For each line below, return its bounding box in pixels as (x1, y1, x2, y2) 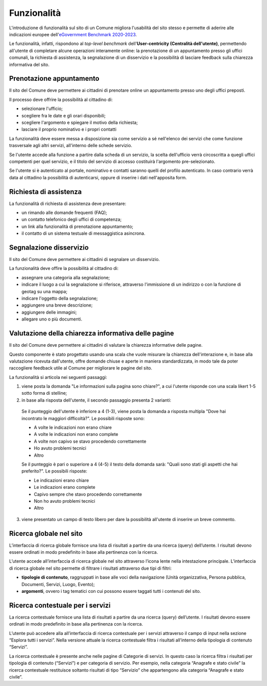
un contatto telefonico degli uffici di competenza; (21, 216, 122, 222)
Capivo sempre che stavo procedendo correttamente (34, 491, 142, 497)
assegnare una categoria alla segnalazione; (21, 274, 110, 280)
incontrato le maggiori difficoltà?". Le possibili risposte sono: (21, 415, 145, 421)
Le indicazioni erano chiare (34, 477, 89, 483)
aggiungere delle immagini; (21, 309, 77, 315)
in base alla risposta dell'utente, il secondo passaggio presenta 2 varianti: (21, 397, 172, 403)
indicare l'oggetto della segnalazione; (21, 295, 98, 302)
